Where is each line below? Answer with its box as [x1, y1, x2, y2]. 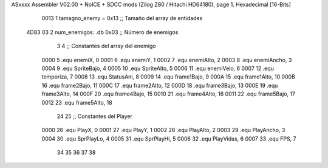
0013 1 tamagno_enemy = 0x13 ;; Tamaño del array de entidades [41, 15, 203, 22]
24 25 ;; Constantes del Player [56, 113, 133, 120]
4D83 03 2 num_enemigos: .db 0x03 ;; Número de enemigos [26, 28, 179, 36]
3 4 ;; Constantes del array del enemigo [56, 43, 156, 50]
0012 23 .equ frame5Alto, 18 [41, 99, 112, 106]
